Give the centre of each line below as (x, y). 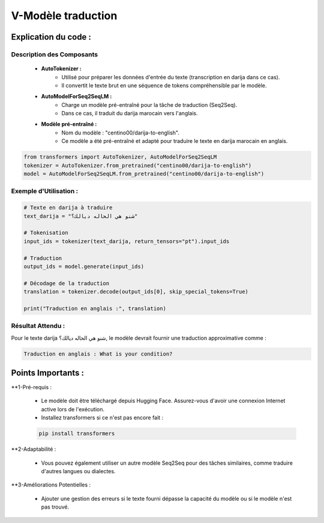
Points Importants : (47, 373)
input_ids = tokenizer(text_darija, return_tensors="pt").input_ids (127, 241)
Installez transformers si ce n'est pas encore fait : (102, 418)
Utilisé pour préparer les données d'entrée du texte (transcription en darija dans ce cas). (171, 77)
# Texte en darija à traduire (68, 208)
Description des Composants (55, 54)
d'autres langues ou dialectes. (78, 471)
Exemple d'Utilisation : (44, 191)
